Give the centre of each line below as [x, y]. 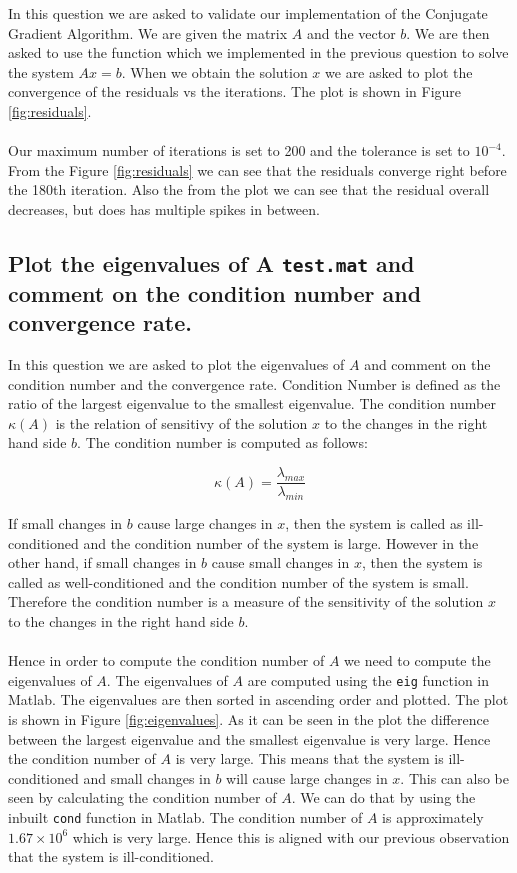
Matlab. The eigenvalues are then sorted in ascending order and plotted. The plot [258, 699]
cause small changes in [280, 562]
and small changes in [147, 777]
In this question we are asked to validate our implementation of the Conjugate [248, 13]
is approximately [433, 816]
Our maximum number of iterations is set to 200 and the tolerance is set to [239, 150]
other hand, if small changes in [102, 562]
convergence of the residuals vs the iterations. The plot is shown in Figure [235, 91]
